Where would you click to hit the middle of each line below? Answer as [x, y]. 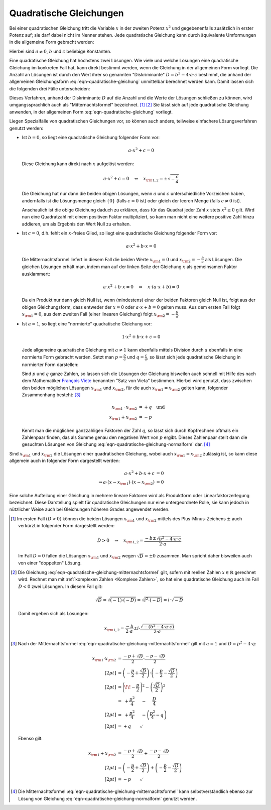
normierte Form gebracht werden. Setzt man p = [72, 357]
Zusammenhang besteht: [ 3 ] [51, 395]
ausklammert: [36, 274]
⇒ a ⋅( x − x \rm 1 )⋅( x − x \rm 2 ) [127, 483]
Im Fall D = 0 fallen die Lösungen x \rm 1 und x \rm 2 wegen [77, 556]
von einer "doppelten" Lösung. [50, 563]
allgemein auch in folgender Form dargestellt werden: [64, 461]
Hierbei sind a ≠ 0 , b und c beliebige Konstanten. [60, 51]
